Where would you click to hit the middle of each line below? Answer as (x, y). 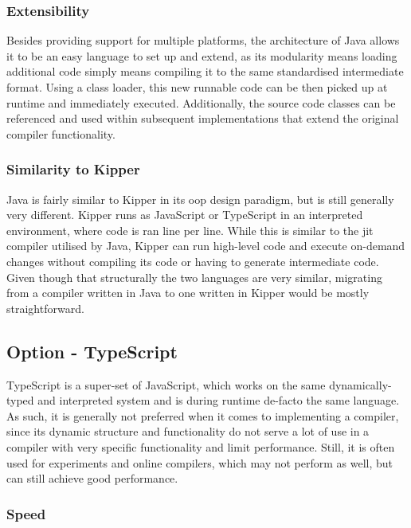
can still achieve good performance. (92, 478)
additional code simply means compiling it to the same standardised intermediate (205, 71)
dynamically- (360, 384)
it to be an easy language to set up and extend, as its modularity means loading (202, 55)
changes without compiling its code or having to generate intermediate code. (193, 261)
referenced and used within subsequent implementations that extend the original (203, 118)
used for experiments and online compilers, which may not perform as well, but (200, 462)
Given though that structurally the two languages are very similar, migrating (194, 277)
